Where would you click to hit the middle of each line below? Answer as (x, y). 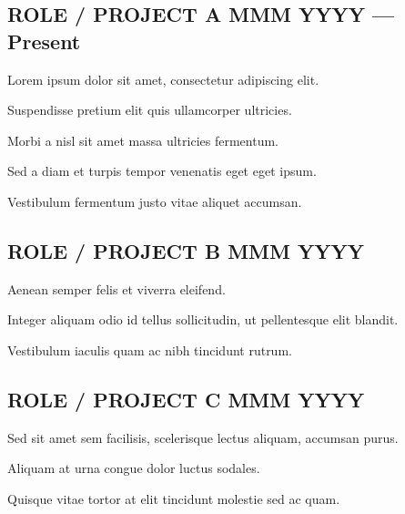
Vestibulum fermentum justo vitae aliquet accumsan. (155, 201)
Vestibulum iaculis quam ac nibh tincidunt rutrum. (150, 350)
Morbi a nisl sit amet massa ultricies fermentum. (143, 140)
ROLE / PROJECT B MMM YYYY (186, 250)
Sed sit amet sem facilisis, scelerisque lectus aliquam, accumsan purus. (203, 437)
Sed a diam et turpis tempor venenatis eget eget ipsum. (162, 171)
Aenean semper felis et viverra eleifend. (116, 288)
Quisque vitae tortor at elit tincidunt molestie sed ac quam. (174, 498)
